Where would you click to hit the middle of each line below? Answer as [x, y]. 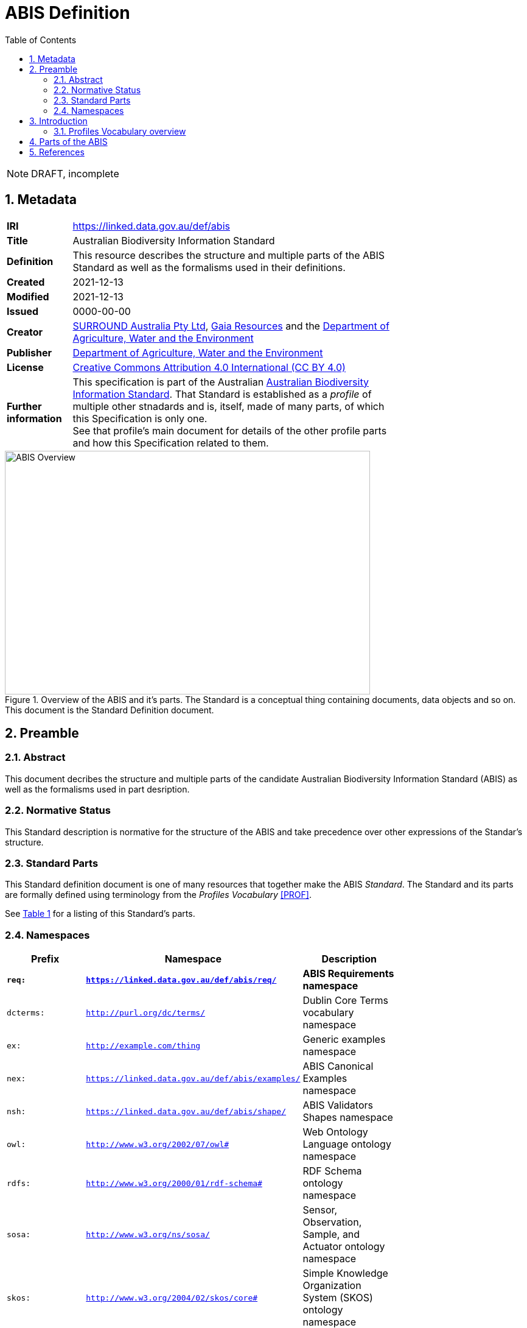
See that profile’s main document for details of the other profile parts [230, 430]
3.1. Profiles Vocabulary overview [120, 131]
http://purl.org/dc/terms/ [145, 1012]
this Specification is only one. [140, 418]
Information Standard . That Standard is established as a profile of [222, 394]
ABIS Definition [68, 13]
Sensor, [320, 1210]
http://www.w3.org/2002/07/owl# [158, 1144]
